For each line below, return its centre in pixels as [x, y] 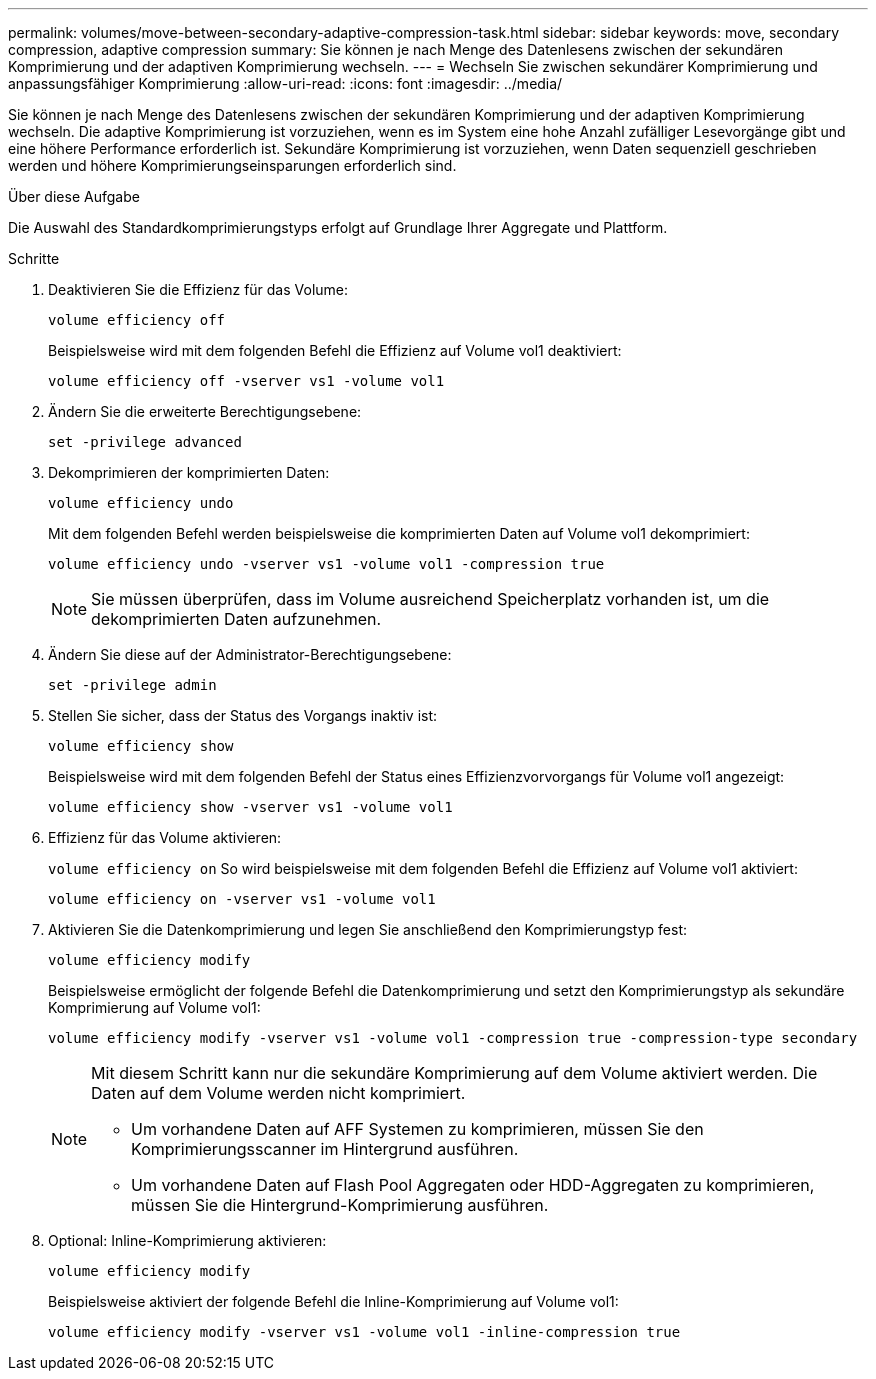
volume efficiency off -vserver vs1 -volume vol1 [246, 381]
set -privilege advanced [145, 442]
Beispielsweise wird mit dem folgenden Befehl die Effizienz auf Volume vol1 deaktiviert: [335, 350]
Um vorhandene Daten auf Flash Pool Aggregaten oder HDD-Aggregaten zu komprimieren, [473, 1185]
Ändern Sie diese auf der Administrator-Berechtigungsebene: [250, 654]
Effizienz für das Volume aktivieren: [165, 837]
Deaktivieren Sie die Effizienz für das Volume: [198, 289]
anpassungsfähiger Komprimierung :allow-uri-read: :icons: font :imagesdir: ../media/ [285, 83]
